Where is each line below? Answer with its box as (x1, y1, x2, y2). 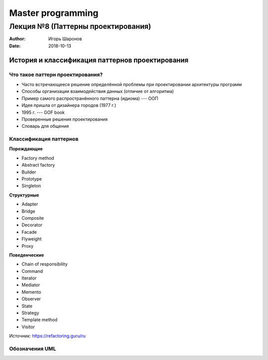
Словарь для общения (21, 123, 69, 129)
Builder (21, 169, 37, 175)
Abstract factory (21, 162, 55, 168)
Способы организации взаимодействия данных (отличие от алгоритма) (21, 89, 174, 94)
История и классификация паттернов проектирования (9, 56, 189, 64)
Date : (9, 43, 21, 49)
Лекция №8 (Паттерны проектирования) (9, 22, 151, 31)
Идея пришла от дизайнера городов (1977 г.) (21, 102, 117, 108)
